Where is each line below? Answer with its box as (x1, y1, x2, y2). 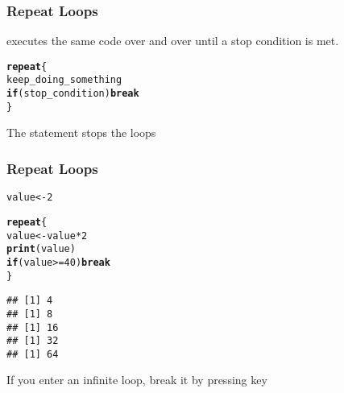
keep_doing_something (6, 74, 122, 86)
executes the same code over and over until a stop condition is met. (6, 32, 339, 49)
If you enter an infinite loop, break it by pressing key (6, 371, 267, 388)
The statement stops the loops (6, 124, 156, 141)
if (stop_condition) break (6, 88, 139, 100)
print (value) (6, 243, 76, 255)
